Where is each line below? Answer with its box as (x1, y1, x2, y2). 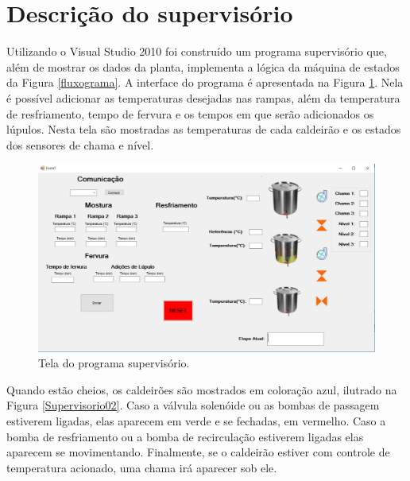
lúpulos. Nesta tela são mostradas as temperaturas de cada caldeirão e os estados (6, 121, 401, 138)
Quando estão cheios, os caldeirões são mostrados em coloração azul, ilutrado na (6, 381, 397, 398)
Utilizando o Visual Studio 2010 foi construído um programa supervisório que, (6, 43, 387, 60)
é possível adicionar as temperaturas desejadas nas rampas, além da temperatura (6, 89, 400, 106)
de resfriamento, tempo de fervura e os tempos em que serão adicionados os (6, 105, 374, 122)
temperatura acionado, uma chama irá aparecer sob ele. (6, 459, 277, 475)
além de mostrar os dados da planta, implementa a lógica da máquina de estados (6, 58, 400, 75)
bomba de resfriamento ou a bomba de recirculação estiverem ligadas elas (6, 428, 364, 444)
